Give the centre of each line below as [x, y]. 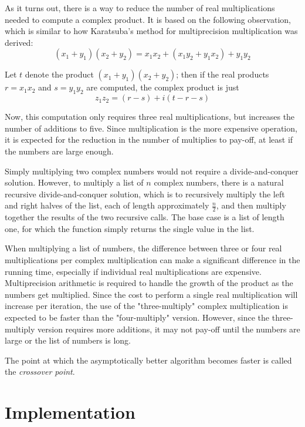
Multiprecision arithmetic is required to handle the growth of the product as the [149, 283]
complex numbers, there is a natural [219, 182]
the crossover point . [40, 371]
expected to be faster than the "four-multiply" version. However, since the [137, 317]
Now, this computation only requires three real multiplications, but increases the [150, 117]
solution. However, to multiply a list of [74, 182]
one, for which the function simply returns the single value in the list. [130, 228]
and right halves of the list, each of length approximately [107, 205]
